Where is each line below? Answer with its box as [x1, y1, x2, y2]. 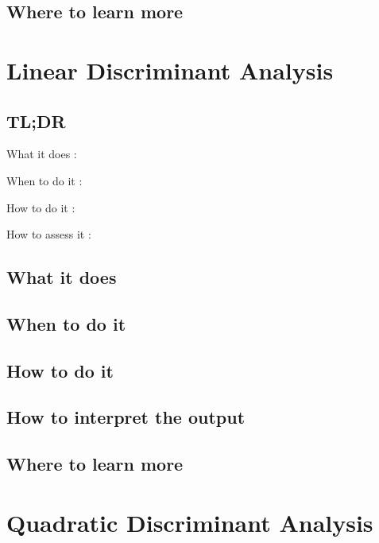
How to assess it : [6, 226, 91, 242]
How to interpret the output [6, 405, 246, 429]
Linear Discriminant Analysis [6, 53, 334, 86]
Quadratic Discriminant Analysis [6, 506, 373, 538]
